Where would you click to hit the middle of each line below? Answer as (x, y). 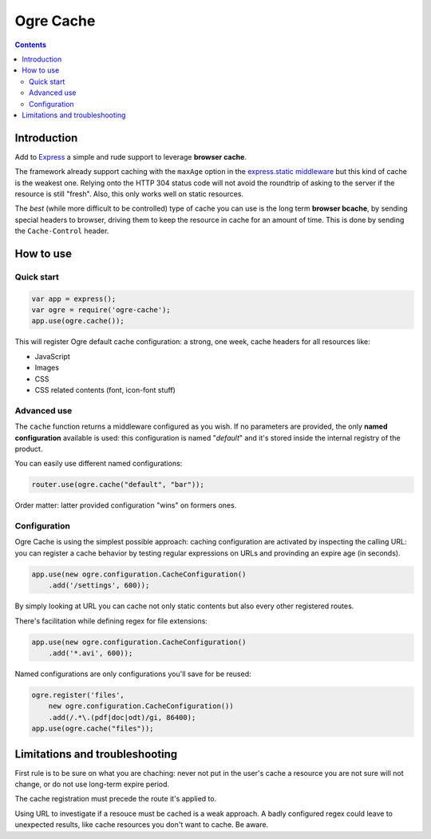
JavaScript (53, 356)
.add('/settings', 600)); (99, 586)
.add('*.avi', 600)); (91, 653)
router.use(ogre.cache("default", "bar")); (118, 485)
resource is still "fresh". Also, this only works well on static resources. (129, 194)
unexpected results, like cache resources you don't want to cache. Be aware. (142, 825)
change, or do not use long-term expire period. (92, 784)
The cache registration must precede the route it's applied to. (116, 799)
